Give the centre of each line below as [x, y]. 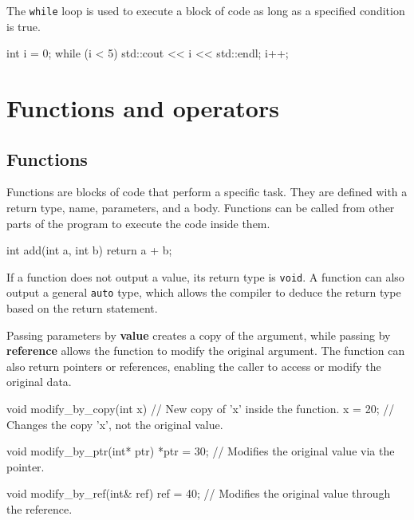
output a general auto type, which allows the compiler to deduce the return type [204, 292]
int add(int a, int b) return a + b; [89, 250]
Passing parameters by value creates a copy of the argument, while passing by [199, 335]
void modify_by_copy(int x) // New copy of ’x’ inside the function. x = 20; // [201, 409]
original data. [39, 382]
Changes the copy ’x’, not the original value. [115, 424]
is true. [24, 26]
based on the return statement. [82, 308]
